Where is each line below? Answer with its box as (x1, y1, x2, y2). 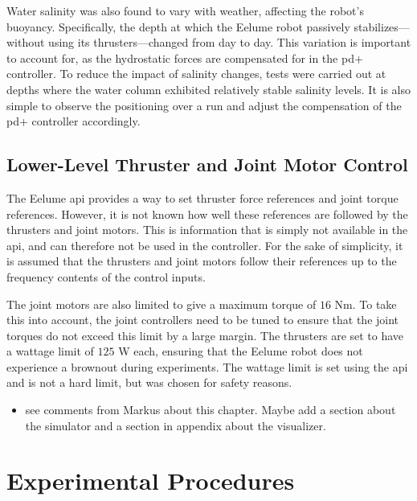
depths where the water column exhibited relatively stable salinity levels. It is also (6, 80, 411, 97)
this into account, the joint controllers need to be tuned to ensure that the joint (6, 311, 399, 328)
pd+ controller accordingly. (6, 113, 141, 129)
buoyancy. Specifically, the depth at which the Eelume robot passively (6, 18, 350, 35)
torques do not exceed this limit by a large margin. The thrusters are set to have (6, 326, 404, 343)
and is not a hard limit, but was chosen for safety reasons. (6, 374, 292, 391)
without (6, 34, 45, 51)
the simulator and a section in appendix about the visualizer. (25, 417, 326, 433)
